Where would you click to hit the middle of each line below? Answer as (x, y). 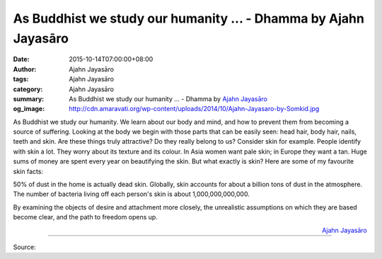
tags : (21, 79)
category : (28, 89)
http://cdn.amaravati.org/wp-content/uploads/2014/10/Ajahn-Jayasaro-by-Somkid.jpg (194, 109)
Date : (21, 59)
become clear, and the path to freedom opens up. (86, 217)
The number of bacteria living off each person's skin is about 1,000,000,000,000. (132, 194)
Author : (25, 69)
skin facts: (28, 171)
